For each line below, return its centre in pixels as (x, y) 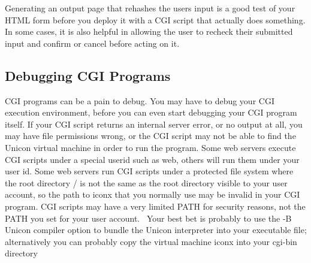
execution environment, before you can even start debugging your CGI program (151, 112)
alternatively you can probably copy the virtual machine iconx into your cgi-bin (151, 241)
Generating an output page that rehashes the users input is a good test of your (150, 8)
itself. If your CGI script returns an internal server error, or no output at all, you (154, 124)
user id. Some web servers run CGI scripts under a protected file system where (149, 171)
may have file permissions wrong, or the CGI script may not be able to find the (150, 136)
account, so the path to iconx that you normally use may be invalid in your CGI (153, 194)
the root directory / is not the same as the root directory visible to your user (146, 182)
